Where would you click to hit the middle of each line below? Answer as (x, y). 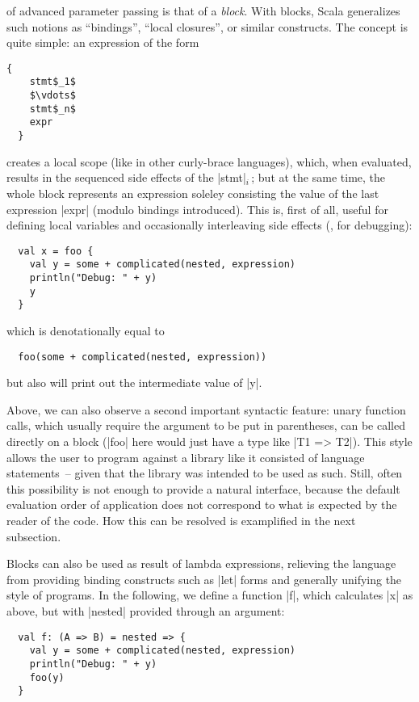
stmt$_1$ (52, 82)
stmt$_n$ (52, 109)
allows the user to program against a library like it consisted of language (186, 457)
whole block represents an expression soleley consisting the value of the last (193, 193)
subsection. (34, 536)
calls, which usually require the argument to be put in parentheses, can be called (206, 425)
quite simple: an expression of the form (103, 42)
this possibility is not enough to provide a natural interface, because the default (203, 488)
